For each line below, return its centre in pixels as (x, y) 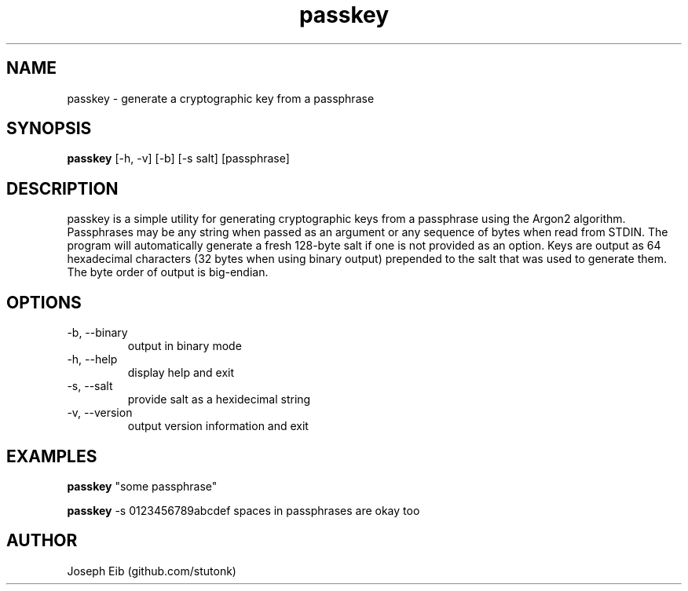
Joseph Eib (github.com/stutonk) (152, 571)
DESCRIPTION (62, 188)
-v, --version (100, 413)
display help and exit (181, 373)
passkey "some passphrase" (142, 486)
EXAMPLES (52, 456)
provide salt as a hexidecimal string (219, 399)
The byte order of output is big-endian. (168, 272)
